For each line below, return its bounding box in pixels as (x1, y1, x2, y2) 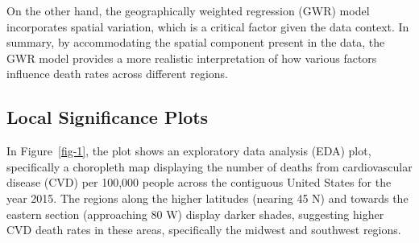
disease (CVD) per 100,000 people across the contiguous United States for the (6, 174, 392, 191)
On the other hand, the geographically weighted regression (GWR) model (6, 2, 370, 19)
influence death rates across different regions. (6, 65, 229, 82)
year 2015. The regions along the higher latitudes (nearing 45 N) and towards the (6, 189, 409, 206)
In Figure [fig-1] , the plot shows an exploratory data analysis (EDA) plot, (6, 142, 371, 159)
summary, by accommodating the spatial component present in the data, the (6, 34, 385, 51)
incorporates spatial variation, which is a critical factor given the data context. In (6, 18, 409, 35)
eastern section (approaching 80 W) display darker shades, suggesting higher (6, 205, 384, 222)
